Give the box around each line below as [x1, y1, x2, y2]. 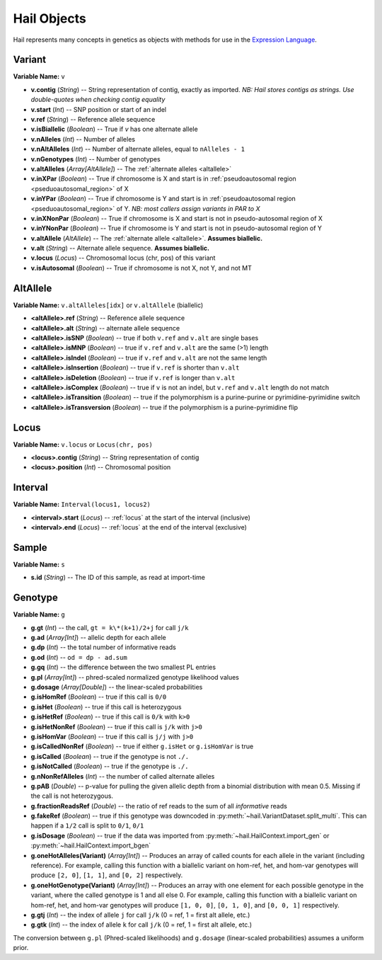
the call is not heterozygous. [30, 792, 113, 800]
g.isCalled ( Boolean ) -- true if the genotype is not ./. [30, 752, 190, 760]
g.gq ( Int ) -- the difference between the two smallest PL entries [30, 663, 216, 672]
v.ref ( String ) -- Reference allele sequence [30, 115, 156, 124]
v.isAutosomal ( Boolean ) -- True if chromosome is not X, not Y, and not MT [30, 263, 253, 272]
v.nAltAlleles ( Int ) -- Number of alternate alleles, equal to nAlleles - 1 [30, 145, 245, 154]
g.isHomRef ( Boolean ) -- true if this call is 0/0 [30, 692, 167, 701]
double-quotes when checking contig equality [30, 96, 166, 104]
